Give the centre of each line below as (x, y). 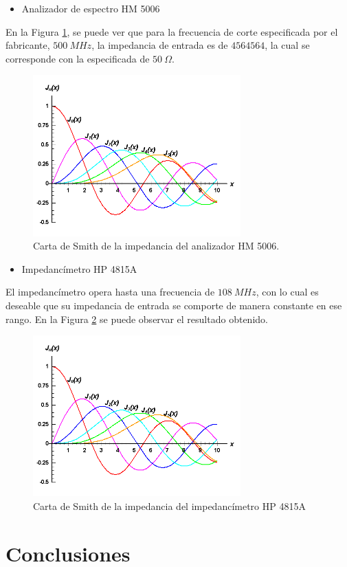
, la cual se (287, 45)
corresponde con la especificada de (78, 58)
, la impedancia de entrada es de (160, 45)
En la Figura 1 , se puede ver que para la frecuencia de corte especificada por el (172, 31)
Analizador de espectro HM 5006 (91, 8)
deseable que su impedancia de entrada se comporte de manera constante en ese (174, 305)
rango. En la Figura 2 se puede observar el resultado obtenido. (137, 319)
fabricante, (28, 45)
